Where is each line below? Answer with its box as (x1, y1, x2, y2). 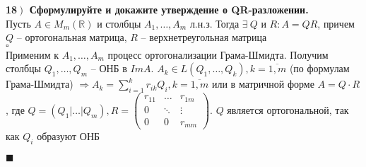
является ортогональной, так (227, 102, 349, 117)
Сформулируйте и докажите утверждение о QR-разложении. (29, 2, 309, 16)
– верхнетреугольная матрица (141, 30, 267, 45)
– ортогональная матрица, (16, 30, 127, 45)
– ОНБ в (90, 61, 127, 76)
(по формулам (289, 61, 350, 76)
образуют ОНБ (37, 129, 100, 144)
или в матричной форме (211, 76, 314, 91)
